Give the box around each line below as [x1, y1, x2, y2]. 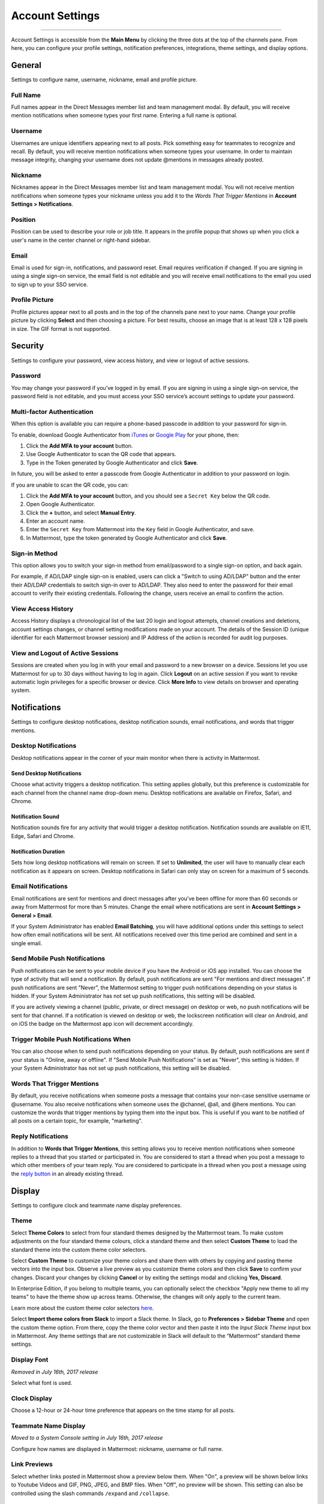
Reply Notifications [11, 1132, 69, 1141]
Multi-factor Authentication [11, 407, 94, 416]
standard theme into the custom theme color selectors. [11, 1246, 147, 1253]
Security [11, 341, 44, 351]
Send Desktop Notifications [11, 769, 82, 777]
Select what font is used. [11, 1379, 73, 1386]
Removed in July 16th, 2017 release [11, 1368, 98, 1375]
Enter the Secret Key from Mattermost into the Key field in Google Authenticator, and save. [26, 526, 255, 533]
